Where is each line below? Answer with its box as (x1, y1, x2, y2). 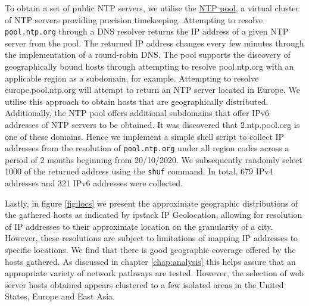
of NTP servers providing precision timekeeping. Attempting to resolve (5, 13, 263, 26)
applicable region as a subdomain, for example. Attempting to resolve (5, 71, 259, 84)
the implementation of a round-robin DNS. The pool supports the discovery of (5, 48, 291, 61)
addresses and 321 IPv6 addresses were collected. (5, 177, 183, 189)
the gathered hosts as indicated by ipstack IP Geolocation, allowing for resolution (5, 208, 302, 221)
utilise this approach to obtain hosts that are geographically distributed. (5, 95, 269, 107)
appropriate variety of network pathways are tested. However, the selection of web (5, 267, 304, 279)
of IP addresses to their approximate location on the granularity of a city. (5, 220, 273, 232)
